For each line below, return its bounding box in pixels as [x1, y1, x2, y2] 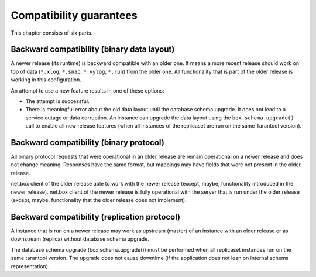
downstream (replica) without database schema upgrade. [11, 235, 149, 242]
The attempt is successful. [25, 98, 90, 105]
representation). [11, 262, 50, 269]
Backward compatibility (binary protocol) [11, 138, 165, 148]
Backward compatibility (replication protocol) [11, 211, 181, 222]
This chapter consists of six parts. [11, 29, 93, 36]
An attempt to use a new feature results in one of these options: [11, 87, 164, 94]
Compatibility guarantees [11, 9, 138, 22]
